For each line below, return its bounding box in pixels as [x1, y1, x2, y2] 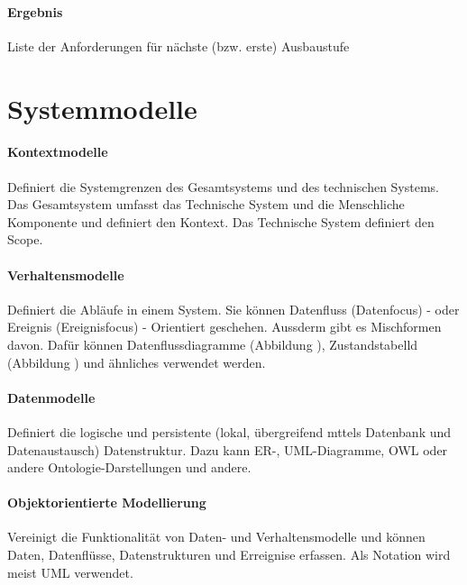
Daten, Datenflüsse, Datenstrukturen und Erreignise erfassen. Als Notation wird [7, 545, 451, 564]
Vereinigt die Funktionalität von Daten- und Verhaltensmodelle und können [7, 527, 426, 546]
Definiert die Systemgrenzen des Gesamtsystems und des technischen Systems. [7, 177, 440, 196]
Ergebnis [7, 2, 63, 21]
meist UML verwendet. [7, 562, 133, 581]
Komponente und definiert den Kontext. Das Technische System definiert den [7, 212, 435, 231]
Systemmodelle [7, 89, 197, 126]
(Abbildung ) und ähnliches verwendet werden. [7, 352, 266, 371]
